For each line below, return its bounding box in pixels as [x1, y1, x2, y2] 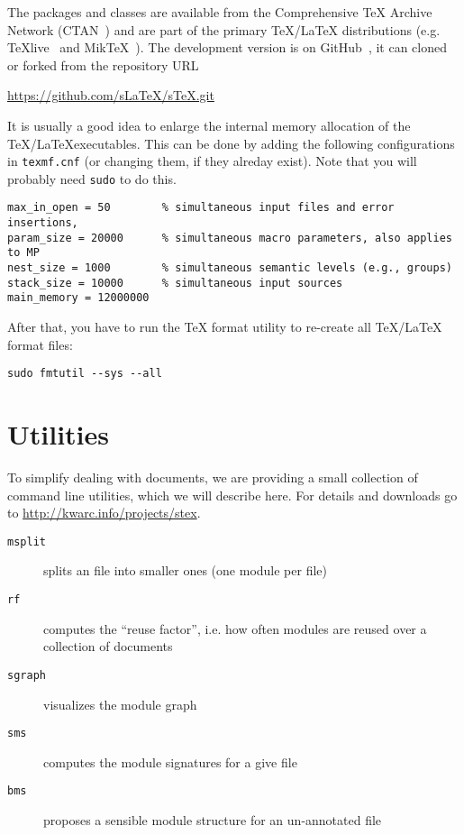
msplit [7, 535, 46, 548]
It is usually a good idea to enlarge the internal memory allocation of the [7, 115, 411, 134]
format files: [7, 335, 73, 353]
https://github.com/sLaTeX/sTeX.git [7, 86, 214, 105]
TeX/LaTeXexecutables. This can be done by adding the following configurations [7, 133, 455, 152]
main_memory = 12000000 [7, 291, 150, 305]
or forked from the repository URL [7, 55, 199, 74]
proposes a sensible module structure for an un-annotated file [43, 811, 382, 830]
